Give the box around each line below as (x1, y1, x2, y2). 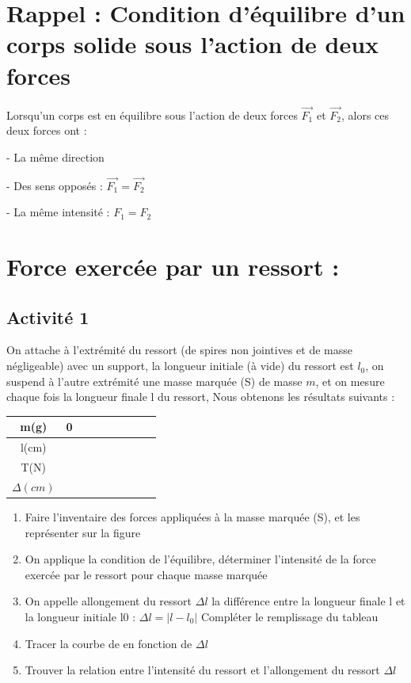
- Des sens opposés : (6, 177, 103, 193)
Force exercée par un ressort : (6, 250, 340, 283)
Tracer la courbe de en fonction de (25, 635, 192, 651)
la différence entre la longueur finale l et (211, 593, 405, 609)
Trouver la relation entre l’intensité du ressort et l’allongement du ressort (25, 662, 380, 678)
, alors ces (341, 106, 390, 123)
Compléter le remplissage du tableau (200, 608, 379, 624)
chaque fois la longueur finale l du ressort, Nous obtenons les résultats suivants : (6, 388, 395, 405)
